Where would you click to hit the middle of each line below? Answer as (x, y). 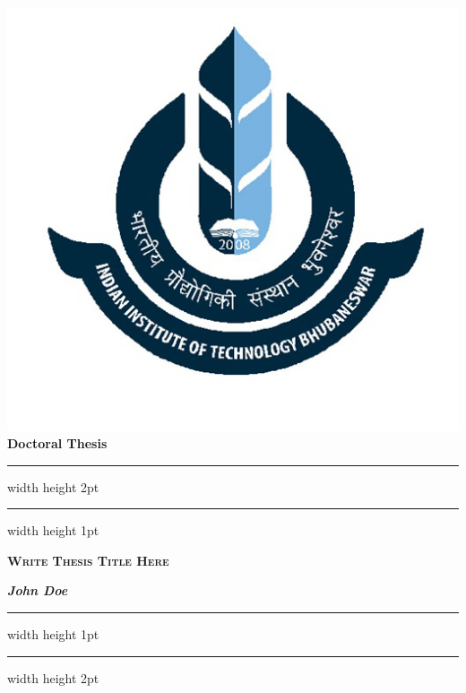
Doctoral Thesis (57, 443)
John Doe (38, 590)
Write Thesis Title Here (88, 560)
